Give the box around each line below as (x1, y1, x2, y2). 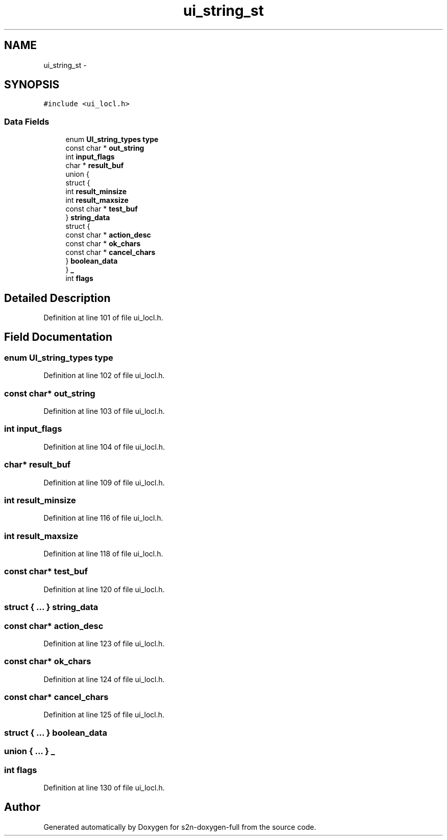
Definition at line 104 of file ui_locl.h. (43, 442, 165, 451)
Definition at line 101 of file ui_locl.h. (43, 313, 163, 322)
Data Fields (4, 116, 49, 127)
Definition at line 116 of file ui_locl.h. (43, 514, 163, 523)
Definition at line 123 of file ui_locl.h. (43, 639, 165, 648)
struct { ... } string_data (4, 602, 98, 613)
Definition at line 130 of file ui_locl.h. (43, 783, 165, 792)
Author (4, 801, 40, 814)
